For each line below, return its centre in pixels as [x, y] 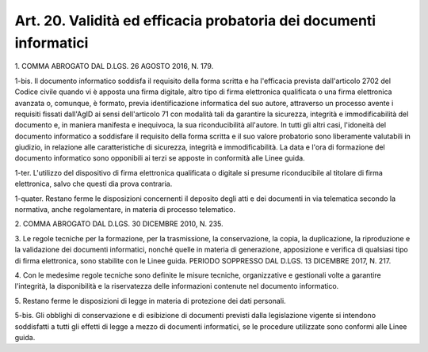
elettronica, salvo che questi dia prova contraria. [94, 184]
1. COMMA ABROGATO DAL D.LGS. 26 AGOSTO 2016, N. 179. [114, 66]
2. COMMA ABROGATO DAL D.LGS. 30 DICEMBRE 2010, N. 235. [119, 224]
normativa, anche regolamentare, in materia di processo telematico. [125, 210]
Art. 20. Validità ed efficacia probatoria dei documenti [195, 21]
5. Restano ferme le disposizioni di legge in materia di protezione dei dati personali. [150, 301]
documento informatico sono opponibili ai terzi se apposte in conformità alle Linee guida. [160, 158]
